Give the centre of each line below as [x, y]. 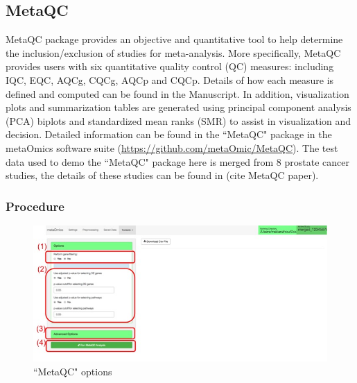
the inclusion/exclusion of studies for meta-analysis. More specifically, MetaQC [173, 52]
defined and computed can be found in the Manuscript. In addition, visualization [177, 93]
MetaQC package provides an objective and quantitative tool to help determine [174, 39]
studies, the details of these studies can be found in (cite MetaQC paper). [162, 175]
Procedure [35, 206]
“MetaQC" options [73, 371]
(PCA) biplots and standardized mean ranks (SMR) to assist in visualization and [178, 120]
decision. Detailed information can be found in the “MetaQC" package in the [169, 134]
